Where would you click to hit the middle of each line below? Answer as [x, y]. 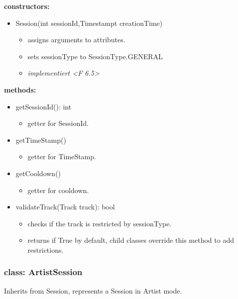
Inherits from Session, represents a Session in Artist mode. [93, 290]
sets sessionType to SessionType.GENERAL [95, 56]
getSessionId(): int [44, 106]
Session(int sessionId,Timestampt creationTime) [89, 23]
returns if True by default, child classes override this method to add [131, 240]
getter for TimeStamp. [62, 156]
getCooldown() [38, 173]
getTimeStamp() [41, 140]
